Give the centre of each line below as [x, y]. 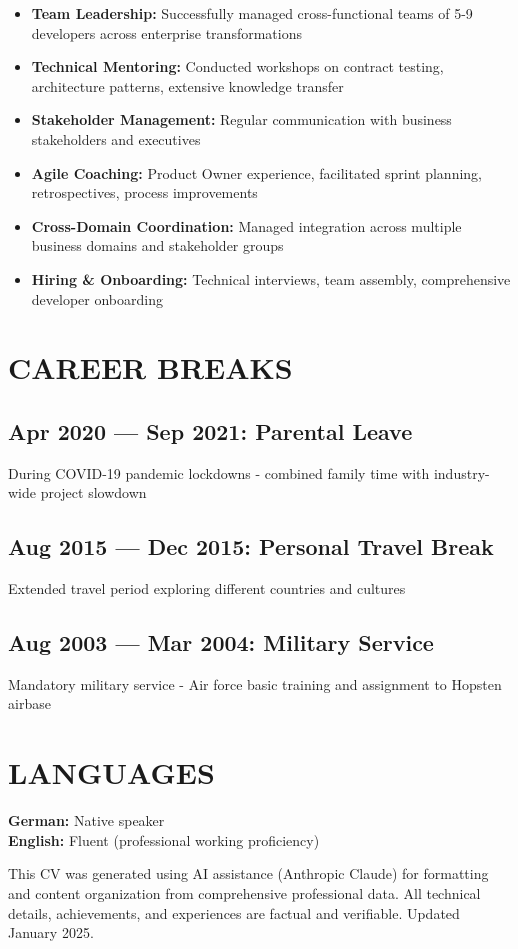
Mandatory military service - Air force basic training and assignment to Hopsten [255, 683]
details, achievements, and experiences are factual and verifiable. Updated [234, 912]
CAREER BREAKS [150, 367]
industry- [461, 472]
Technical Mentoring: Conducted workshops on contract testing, [237, 66]
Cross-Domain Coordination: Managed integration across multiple [246, 225]
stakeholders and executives [116, 138]
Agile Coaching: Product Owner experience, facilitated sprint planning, [256, 172]
